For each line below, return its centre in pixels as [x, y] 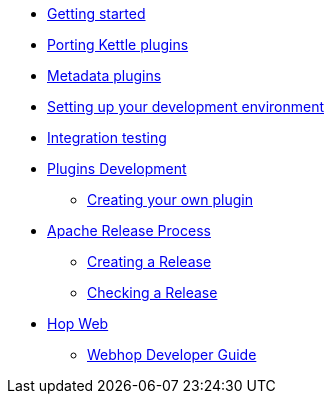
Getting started [96, 13]
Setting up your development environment [186, 106]
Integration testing [107, 137]
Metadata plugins [104, 75]
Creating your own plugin [170, 199]
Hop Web [78, 323]
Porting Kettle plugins [118, 44]
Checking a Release [152, 292]
